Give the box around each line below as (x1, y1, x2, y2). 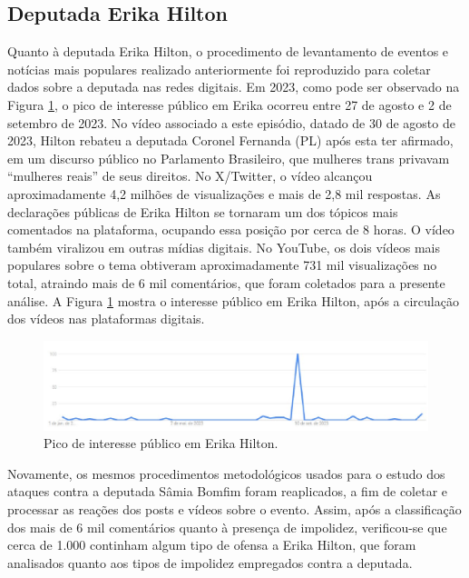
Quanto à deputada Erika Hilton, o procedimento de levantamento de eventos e (7, 42, 449, 61)
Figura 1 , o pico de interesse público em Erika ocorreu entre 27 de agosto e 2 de (7, 95, 452, 114)
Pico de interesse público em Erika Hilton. (44, 433, 278, 453)
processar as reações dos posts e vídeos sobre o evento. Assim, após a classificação (7, 500, 462, 519)
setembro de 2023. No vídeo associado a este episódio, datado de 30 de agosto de (7, 113, 455, 132)
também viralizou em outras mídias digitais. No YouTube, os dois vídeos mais (7, 237, 440, 256)
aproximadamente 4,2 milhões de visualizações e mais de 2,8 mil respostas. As (7, 184, 441, 203)
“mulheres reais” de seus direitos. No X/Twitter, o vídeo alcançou (7, 166, 373, 185)
